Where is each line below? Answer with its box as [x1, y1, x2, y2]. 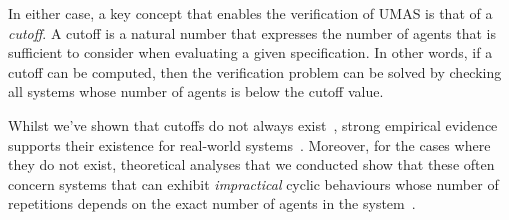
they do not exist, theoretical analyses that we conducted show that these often [8, 154, 495, 175]
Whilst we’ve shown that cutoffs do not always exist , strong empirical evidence [8, 114, 498, 135]
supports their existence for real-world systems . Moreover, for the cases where [8, 134, 491, 155]
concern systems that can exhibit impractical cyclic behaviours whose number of [8, 173, 499, 194]
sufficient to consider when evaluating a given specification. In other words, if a [8, 42, 493, 63]
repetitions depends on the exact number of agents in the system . [8, 193, 416, 214]
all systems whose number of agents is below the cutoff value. [8, 81, 384, 102]
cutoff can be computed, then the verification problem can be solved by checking [8, 61, 502, 82]
